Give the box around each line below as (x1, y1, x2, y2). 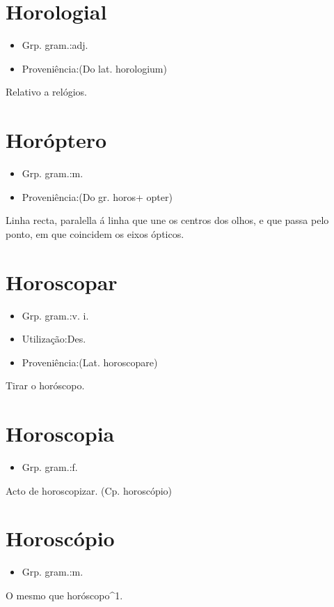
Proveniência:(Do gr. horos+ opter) (22, 189, 173, 204)
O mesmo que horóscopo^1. (6, 587, 123, 602)
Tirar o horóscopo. (6, 378, 85, 393)
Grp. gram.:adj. (22, 38, 88, 52)
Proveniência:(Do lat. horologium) (22, 61, 167, 75)
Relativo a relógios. (6, 84, 87, 99)
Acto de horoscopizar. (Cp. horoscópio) (6, 483, 173, 497)
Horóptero (6, 126, 107, 154)
